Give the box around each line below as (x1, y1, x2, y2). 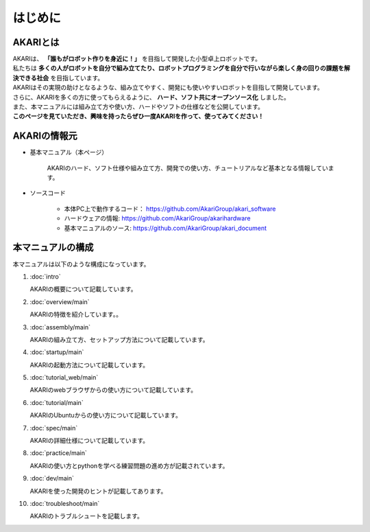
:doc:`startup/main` (29, 348, 84, 356)
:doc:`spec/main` (29, 424, 78, 432)
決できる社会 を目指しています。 (12, 73, 104, 82)
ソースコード (29, 189, 66, 197)
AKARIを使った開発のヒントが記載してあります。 (29, 487, 167, 495)
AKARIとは (12, 36, 60, 48)
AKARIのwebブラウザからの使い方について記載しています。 (29, 386, 197, 394)
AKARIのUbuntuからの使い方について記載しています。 (29, 411, 182, 419)
